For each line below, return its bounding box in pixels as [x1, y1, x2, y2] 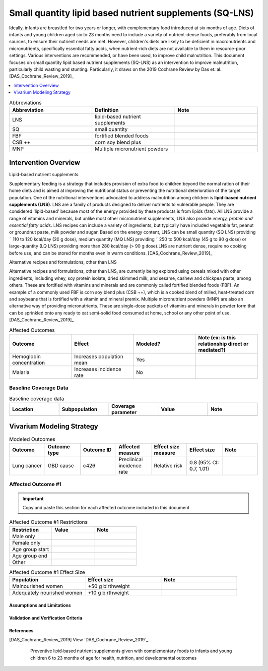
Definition [95, 107, 119, 114]
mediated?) [198, 346, 226, 353]
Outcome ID [83, 446, 112, 453]
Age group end [12, 552, 47, 559]
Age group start [12, 546, 49, 552]
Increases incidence [74, 366, 122, 372]
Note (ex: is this [198, 334, 236, 341]
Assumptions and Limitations [9, 602, 71, 608]
